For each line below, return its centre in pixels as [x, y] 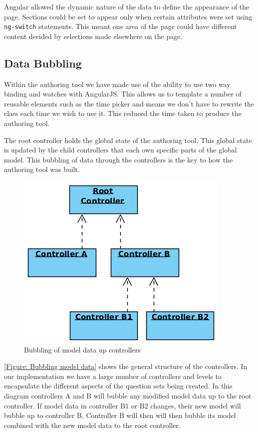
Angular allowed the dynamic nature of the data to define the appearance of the [127, 6]
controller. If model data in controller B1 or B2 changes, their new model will [123, 405]
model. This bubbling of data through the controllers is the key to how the [119, 159]
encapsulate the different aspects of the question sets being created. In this [118, 386]
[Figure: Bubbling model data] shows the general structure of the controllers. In [126, 366]
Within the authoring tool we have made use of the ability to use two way [117, 84]
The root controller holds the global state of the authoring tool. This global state [128, 140]
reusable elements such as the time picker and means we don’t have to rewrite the [129, 103]
